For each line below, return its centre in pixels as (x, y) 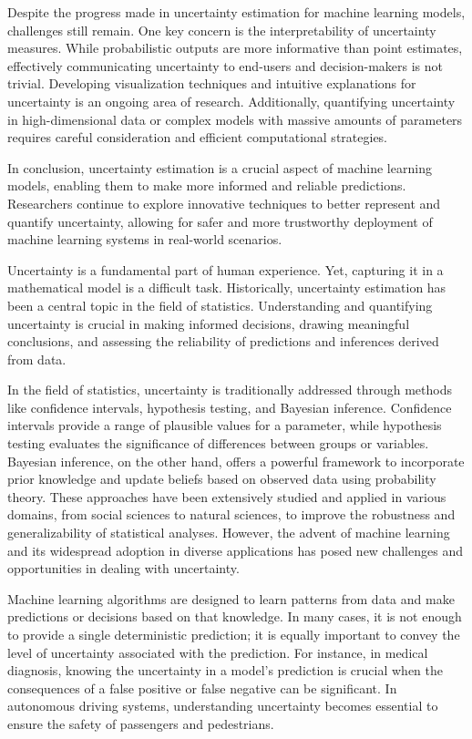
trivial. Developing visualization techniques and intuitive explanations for (212, 83)
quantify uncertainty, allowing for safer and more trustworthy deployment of (220, 221)
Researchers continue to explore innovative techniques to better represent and (224, 203)
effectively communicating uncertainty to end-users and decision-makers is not (226, 65)
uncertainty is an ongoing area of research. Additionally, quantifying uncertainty (231, 101)
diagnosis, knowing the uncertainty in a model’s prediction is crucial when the (226, 670)
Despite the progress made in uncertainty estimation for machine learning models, (236, 12)
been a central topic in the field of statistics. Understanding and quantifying (220, 305)
